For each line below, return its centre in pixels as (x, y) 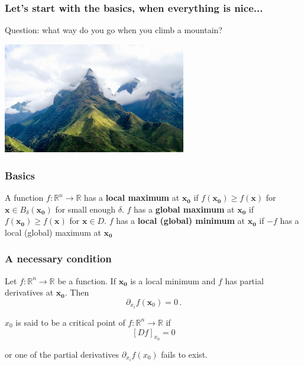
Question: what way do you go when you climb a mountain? (114, 30)
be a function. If (87, 280)
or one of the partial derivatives (62, 354)
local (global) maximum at (53, 232)
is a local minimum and (173, 280)
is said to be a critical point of (70, 322)
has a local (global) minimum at (180, 221)
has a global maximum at (184, 209)
